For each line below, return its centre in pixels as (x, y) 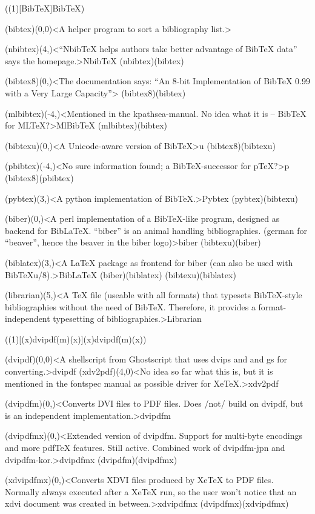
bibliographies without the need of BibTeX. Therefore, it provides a (130, 306)
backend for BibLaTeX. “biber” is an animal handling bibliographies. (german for (156, 230)
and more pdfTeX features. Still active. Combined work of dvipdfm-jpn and (145, 448)
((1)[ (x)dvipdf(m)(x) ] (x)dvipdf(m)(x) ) (76, 339)
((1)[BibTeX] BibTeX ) (45, 8)
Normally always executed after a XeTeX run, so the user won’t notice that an (151, 491)
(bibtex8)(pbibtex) (39, 177)
